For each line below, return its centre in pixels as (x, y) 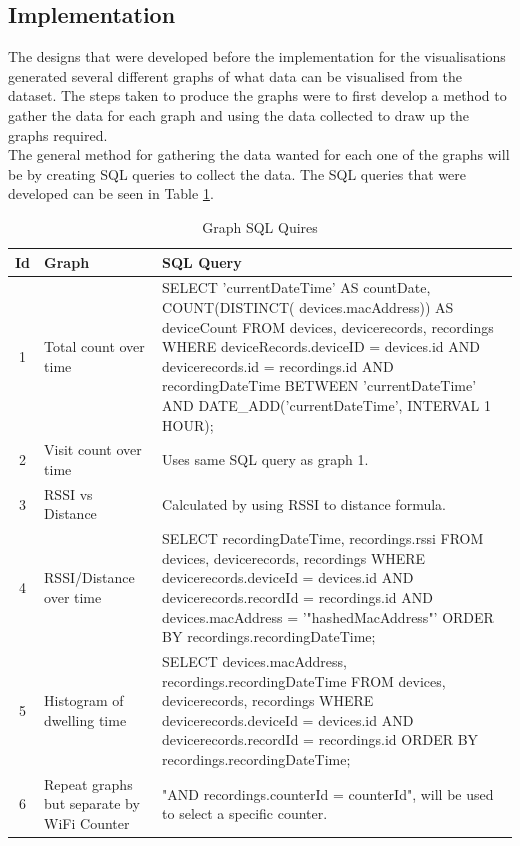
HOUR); (188, 424)
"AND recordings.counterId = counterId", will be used (328, 793)
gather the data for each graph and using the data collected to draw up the (239, 114)
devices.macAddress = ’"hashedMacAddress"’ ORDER (328, 616)
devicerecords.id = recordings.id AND (278, 365)
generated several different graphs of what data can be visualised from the (235, 75)
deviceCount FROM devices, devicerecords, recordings (328, 326)
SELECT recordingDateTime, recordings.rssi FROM (323, 538)
